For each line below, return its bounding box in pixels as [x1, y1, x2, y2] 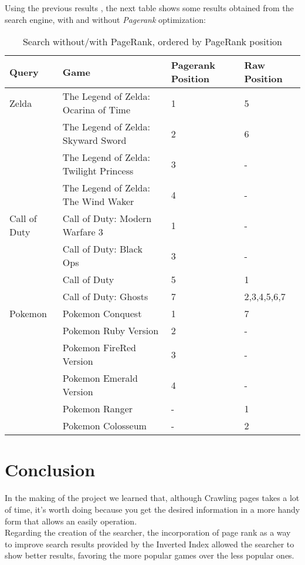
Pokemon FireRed [62, 341, 137, 355]
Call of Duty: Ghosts [62, 290, 148, 304]
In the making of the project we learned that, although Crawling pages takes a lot [5, 492, 300, 504]
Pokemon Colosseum [62, 419, 147, 433]
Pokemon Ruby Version [62, 324, 159, 338]
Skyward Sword [62, 133, 127, 147]
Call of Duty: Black [62, 242, 143, 256]
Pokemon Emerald [62, 371, 138, 385]
